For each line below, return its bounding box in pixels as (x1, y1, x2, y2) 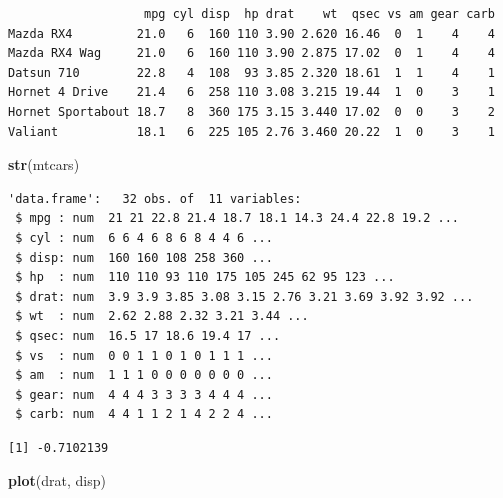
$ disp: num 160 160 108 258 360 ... (15, 250, 273, 265)
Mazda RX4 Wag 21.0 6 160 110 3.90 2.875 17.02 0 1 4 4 (8, 46, 495, 61)
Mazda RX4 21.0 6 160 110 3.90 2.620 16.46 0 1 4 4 (8, 26, 495, 41)
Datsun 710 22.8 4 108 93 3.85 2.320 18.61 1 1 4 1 (8, 65, 495, 80)
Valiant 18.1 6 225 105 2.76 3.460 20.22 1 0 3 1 (8, 124, 495, 139)
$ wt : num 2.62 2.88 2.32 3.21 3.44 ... (15, 309, 309, 324)
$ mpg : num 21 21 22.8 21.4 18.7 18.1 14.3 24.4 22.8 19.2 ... (15, 211, 460, 226)
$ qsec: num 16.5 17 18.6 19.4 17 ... (15, 328, 281, 343)
